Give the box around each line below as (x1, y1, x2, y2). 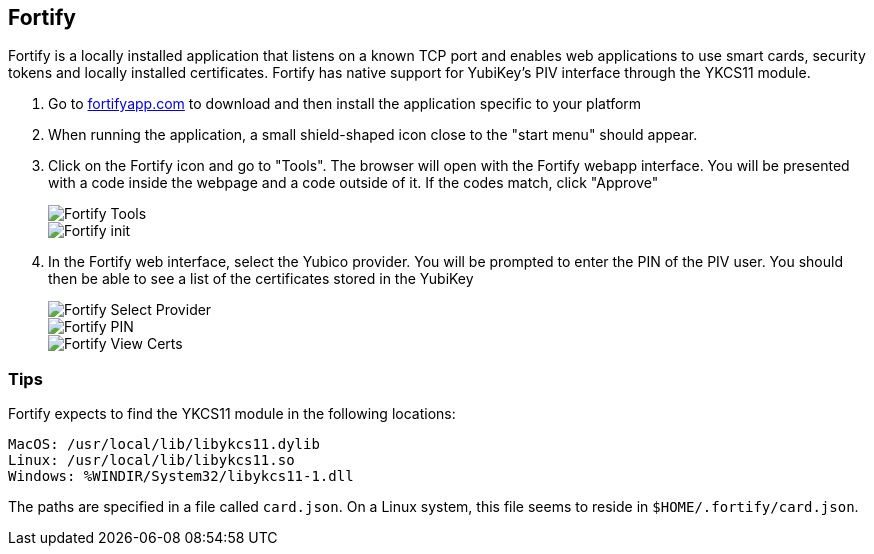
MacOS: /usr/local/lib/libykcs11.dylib (8, 436, 320, 453)
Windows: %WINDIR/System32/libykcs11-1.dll (8, 468, 354, 485)
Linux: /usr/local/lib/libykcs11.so (8, 452, 295, 469)
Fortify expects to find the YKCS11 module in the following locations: (8, 405, 456, 423)
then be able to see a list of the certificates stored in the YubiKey (48, 270, 474, 288)
